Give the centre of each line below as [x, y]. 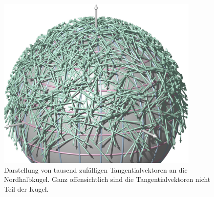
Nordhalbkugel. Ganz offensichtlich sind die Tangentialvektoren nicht [107, 179]
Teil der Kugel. [26, 189]
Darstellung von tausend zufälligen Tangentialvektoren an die [96, 169]
